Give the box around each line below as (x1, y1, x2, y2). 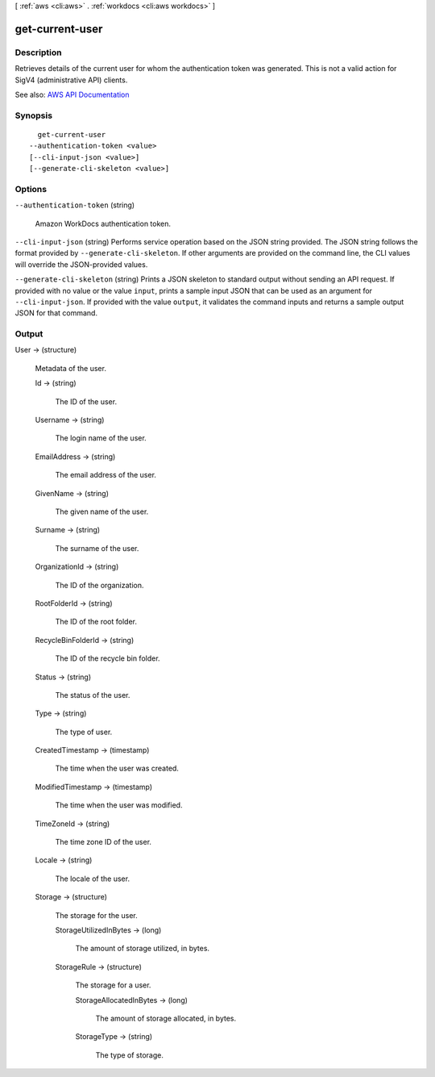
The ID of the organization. (55, 580, 144, 590)
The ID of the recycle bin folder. (55, 653, 160, 663)
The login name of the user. (55, 433, 147, 443)
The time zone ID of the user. (55, 837, 152, 847)
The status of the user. (55, 690, 130, 699)
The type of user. (55, 727, 113, 737)
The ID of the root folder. (55, 617, 137, 627)
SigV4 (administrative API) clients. (14, 75, 128, 85)
